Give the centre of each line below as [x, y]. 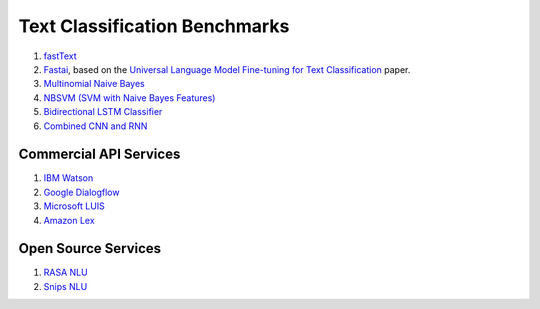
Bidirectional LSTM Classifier [103, 112]
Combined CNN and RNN [95, 126]
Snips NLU [65, 286]
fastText [60, 56]
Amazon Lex [69, 220]
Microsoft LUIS [74, 206]
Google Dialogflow [81, 192]
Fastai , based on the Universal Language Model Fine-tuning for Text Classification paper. [227, 69]
